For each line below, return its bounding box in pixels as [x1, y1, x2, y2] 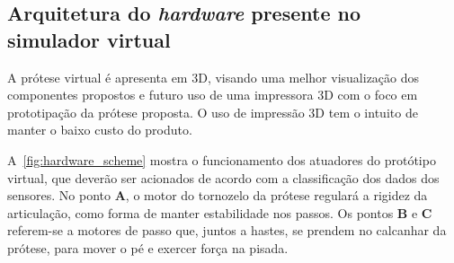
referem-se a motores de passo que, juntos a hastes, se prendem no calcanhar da [7, 221, 447, 240]
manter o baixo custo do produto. [7, 120, 192, 139]
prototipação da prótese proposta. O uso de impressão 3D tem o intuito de [7, 102, 418, 121]
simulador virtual [7, 25, 171, 53]
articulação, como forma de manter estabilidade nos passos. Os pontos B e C [7, 203, 432, 222]
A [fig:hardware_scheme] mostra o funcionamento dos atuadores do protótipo [7, 150, 436, 169]
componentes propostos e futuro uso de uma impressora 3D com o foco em [7, 85, 418, 104]
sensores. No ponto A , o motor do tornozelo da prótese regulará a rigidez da [7, 186, 428, 205]
